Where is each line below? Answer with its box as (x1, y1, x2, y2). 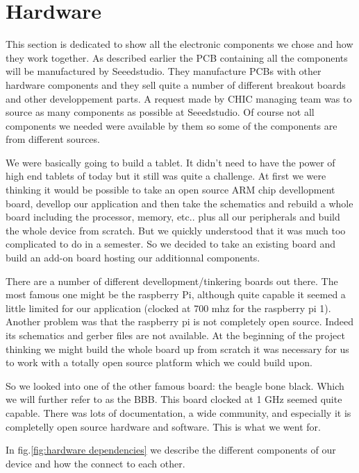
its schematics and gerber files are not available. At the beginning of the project (6, 328, 345, 342)
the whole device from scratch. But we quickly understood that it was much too (6, 223, 346, 237)
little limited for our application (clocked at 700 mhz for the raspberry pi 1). (6, 300, 331, 315)
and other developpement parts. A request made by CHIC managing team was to (6, 91, 352, 105)
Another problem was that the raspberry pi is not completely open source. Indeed (6, 314, 354, 329)
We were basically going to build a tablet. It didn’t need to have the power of (6, 155, 335, 169)
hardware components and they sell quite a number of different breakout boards (6, 77, 346, 92)
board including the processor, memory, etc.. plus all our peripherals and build (6, 209, 340, 224)
